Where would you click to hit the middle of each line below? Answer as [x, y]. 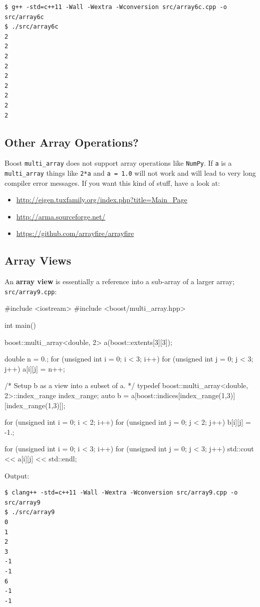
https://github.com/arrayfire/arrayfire [75, 233]
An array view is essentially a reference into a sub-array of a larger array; [120, 281]
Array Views [38, 260]
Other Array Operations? [72, 142]
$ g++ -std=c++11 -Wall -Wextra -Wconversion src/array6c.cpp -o [116, 7]
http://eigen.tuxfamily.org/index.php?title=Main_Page [102, 200]
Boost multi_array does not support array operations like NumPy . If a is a [118, 163]
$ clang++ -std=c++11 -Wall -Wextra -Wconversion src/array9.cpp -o [121, 493]
